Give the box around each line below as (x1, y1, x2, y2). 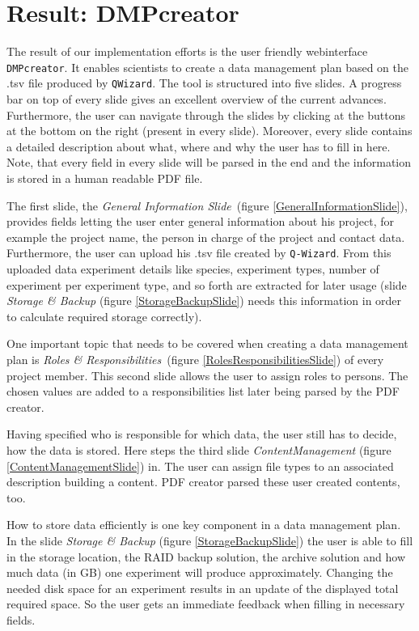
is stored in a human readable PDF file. (6, 170, 203, 186)
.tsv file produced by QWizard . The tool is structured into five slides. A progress (6, 74, 402, 91)
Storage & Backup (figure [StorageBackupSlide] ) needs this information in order (6, 292, 402, 309)
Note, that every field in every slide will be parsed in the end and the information (6, 154, 412, 171)
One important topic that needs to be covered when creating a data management (6, 335, 408, 352)
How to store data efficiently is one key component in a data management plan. (6, 516, 401, 533)
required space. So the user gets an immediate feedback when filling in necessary (6, 595, 405, 612)
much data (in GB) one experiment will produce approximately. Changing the (6, 564, 393, 581)
